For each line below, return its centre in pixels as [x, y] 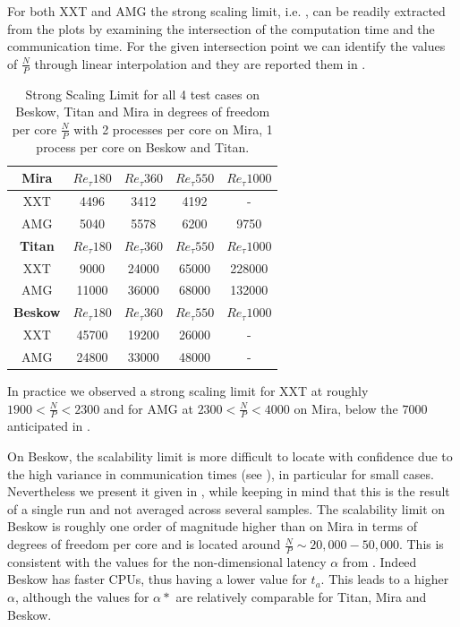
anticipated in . [49, 426]
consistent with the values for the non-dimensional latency [167, 561]
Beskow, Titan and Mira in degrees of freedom [143, 112]
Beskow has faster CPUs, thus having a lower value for [157, 579]
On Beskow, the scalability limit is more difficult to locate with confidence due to [230, 456]
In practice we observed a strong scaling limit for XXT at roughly [188, 391]
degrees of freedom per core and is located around [144, 544]
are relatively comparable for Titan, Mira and [301, 597]
